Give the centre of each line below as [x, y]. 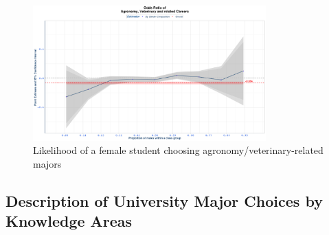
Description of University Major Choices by [164, 200]
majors [47, 163]
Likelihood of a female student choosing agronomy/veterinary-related [178, 150]
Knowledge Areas [69, 221]
